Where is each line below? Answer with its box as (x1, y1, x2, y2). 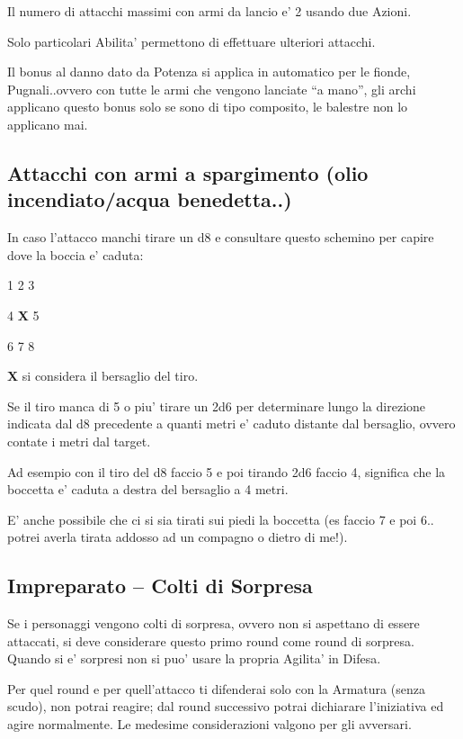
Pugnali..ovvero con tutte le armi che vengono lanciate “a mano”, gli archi (7, 79, 416, 98)
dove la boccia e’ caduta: (7, 245, 144, 264)
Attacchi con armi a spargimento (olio (7, 158, 369, 186)
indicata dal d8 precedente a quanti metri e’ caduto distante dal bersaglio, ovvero (7, 414, 456, 433)
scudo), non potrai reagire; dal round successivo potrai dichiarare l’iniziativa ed (7, 697, 444, 716)
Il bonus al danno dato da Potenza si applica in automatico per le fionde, (7, 62, 411, 81)
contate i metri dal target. (7, 431, 151, 450)
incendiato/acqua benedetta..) (7, 185, 292, 213)
